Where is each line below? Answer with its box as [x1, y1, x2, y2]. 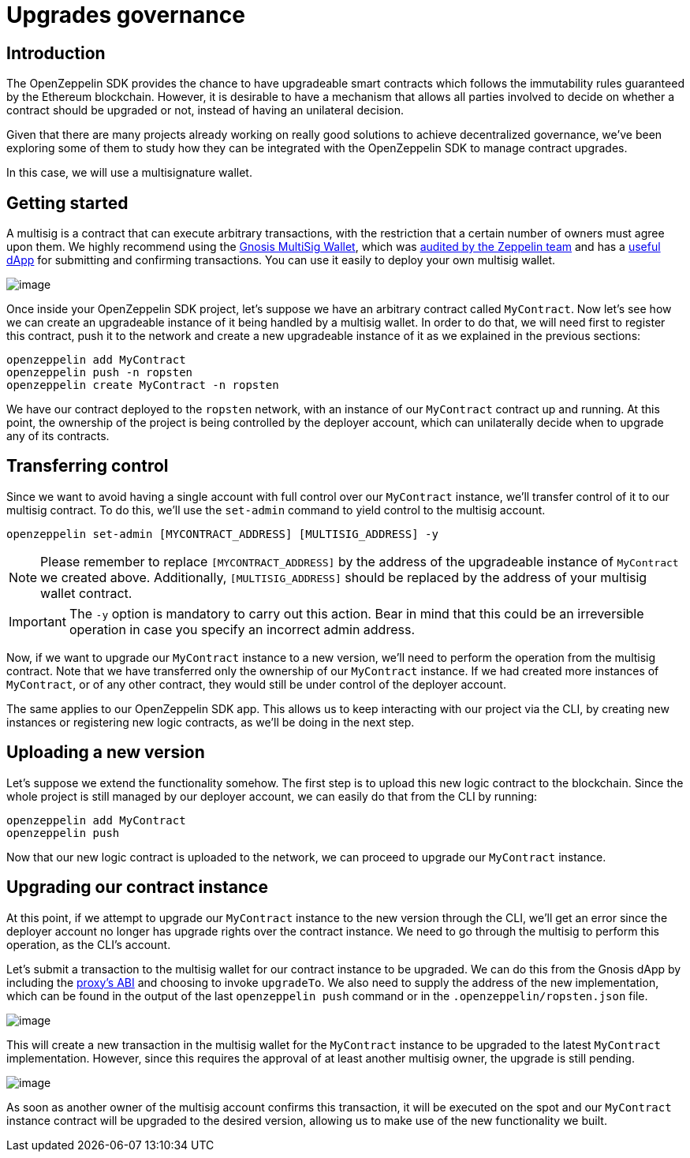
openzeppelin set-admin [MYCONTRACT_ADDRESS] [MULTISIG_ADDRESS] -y [6, 527, 438, 540]
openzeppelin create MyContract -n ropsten [6, 379, 279, 392]
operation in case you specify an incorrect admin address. [69, 621, 415, 637]
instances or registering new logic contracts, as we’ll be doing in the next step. [6, 715, 415, 729]
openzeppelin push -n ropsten [6, 366, 193, 379]
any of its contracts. [6, 429, 110, 443]
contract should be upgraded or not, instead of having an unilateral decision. [6, 103, 405, 118]
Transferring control [6, 456, 169, 476]
